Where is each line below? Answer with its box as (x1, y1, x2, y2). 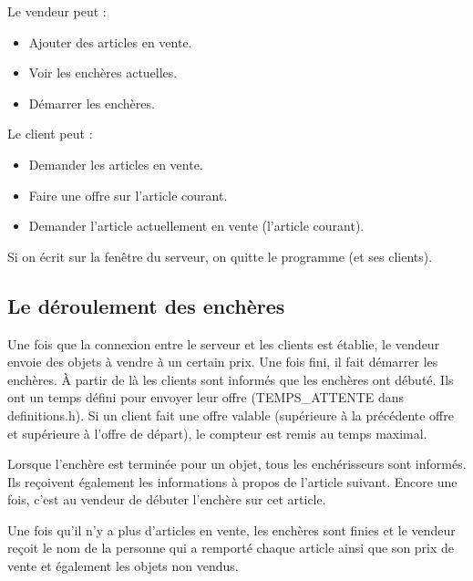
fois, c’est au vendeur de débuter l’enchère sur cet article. (7, 490, 326, 509)
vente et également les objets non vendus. (7, 556, 239, 576)
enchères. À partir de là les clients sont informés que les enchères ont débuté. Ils (7, 369, 454, 389)
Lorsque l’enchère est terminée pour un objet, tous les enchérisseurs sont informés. (7, 454, 467, 473)
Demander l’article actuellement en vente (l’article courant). (28, 216, 365, 235)
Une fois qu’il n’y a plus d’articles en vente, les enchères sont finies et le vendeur (7, 520, 456, 539)
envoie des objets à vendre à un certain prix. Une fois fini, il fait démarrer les (7, 352, 438, 371)
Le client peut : (7, 124, 93, 143)
